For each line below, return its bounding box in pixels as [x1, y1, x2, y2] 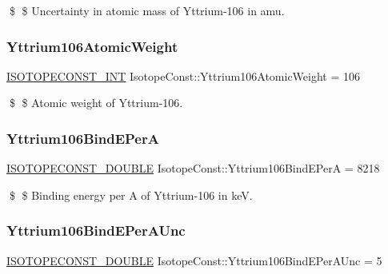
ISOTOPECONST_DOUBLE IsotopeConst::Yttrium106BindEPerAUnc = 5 [6, 252, 382, 268]
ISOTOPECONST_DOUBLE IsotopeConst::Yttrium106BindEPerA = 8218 [6, 160, 380, 177]
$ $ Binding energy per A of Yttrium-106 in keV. [9, 186, 253, 203]
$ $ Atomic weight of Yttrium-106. [9, 94, 183, 111]
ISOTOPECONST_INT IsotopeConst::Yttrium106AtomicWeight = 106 [6, 67, 361, 84]
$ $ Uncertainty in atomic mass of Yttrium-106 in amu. [9, 2, 285, 18]
